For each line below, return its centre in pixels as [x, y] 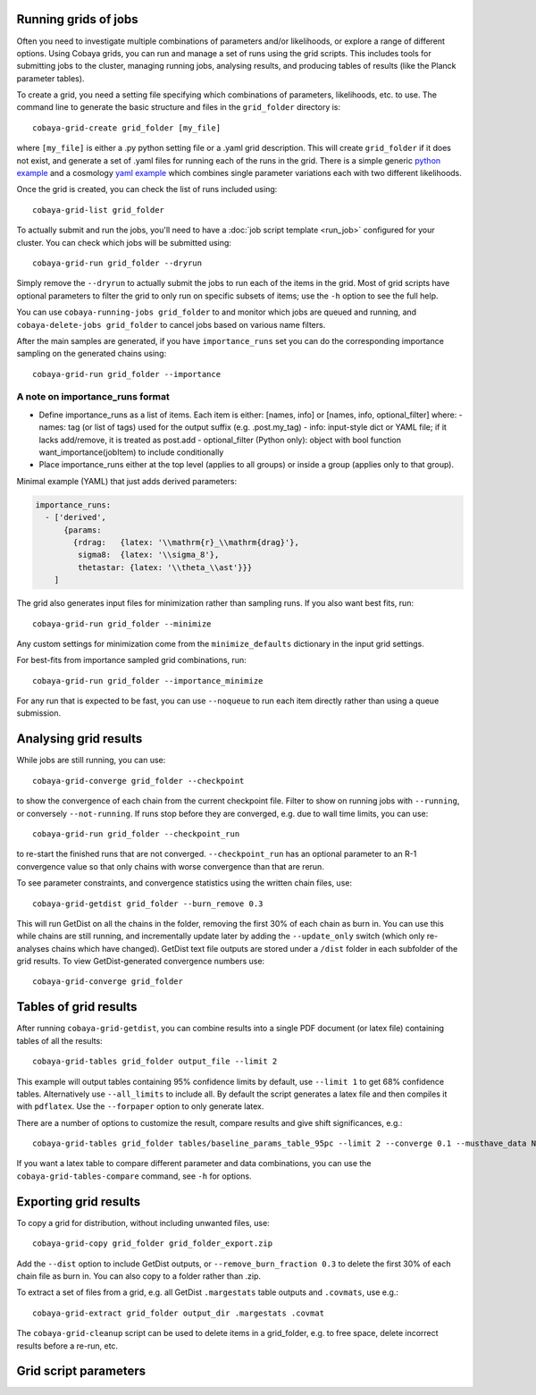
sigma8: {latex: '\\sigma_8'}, [148, 555]
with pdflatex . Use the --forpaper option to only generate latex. [140, 1106]
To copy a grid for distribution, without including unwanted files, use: [143, 1223]
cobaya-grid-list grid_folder [99, 210]
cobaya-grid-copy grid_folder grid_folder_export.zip [152, 1244]
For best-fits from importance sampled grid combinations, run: [131, 660]
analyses [33, 948]
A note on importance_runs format [93, 397]
